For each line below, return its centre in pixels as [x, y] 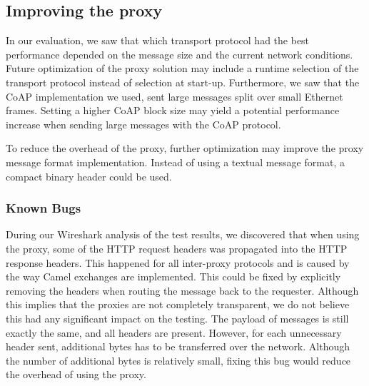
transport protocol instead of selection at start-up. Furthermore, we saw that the [183, 82]
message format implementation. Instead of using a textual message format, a [175, 162]
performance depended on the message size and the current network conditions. [180, 54]
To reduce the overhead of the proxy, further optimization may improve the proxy [185, 148]
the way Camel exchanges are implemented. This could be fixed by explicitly [173, 276]
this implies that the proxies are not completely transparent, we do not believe [178, 304]
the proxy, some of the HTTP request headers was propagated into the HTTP [177, 248]
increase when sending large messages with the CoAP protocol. [143, 124]
